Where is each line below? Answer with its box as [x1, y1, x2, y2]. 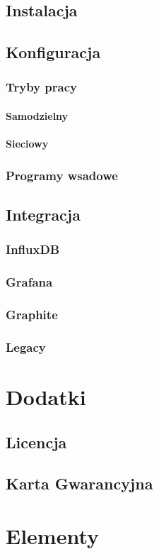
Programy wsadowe [6, 166, 118, 184]
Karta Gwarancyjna [6, 472, 153, 494]
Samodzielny [6, 109, 69, 123]
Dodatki [6, 382, 86, 411]
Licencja [6, 431, 67, 453]
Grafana [6, 273, 53, 291]
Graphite [6, 306, 58, 323]
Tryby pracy [6, 78, 77, 96]
